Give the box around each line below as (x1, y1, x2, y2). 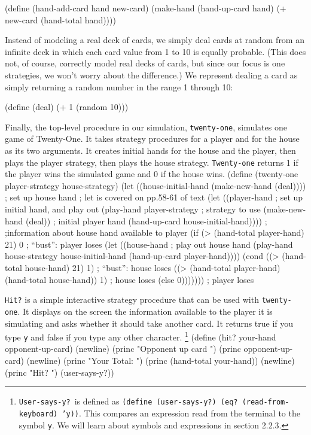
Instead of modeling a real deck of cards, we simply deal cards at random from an (5, 34, 304, 46)
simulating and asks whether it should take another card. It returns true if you (5, 317, 294, 329)
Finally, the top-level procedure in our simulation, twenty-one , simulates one (5, 120, 287, 133)
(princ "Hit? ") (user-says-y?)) (5, 366, 114, 378)
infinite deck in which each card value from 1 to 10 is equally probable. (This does (5, 45, 306, 57)
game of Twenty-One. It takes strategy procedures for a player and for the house (5, 132, 300, 145)
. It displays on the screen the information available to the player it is (17, 305, 273, 317)
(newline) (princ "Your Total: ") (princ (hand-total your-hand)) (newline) (26, 354, 295, 366)
